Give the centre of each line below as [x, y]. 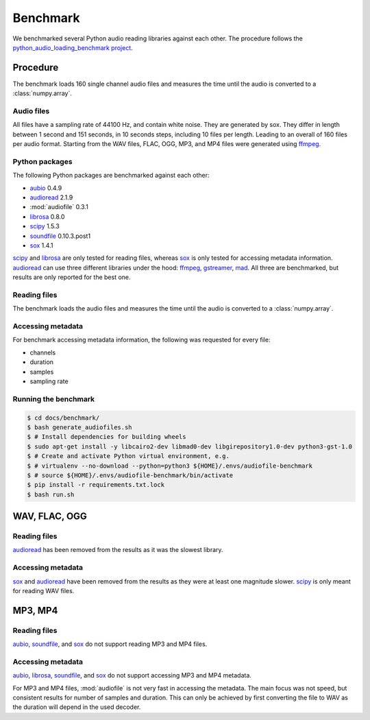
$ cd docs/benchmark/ [63, 418]
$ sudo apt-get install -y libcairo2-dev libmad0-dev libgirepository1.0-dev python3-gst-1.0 [190, 446]
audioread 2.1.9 [51, 197]
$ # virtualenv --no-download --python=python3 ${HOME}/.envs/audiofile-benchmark [170, 466]
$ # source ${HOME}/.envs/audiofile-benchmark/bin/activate [130, 475]
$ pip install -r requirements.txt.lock [96, 485]
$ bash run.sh [51, 494]
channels [43, 352]
